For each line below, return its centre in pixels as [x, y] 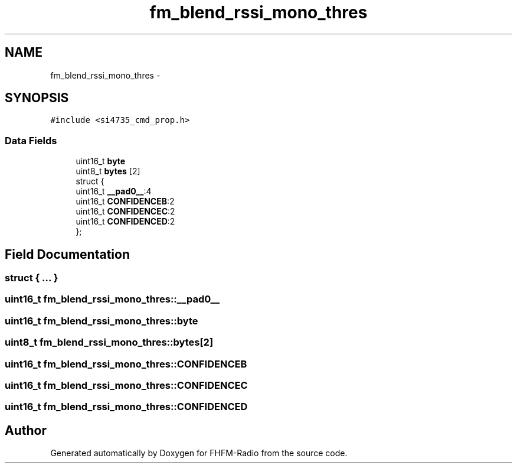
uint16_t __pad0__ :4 [114, 191]
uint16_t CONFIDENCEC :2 [125, 212]
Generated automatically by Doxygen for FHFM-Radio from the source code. [199, 453]
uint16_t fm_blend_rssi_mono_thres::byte [102, 321]
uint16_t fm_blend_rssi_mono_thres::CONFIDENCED [126, 407]
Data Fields [31, 140]
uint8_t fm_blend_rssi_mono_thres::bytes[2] [109, 342]
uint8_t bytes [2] [108, 171]
